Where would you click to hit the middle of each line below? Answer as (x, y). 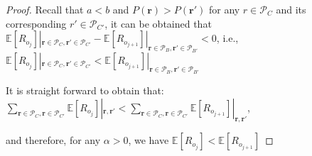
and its (291, 9)
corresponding (36, 23)
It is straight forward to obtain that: (85, 90)
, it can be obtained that (158, 23)
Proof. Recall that (45, 9)
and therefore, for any (53, 140)
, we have (149, 140)
